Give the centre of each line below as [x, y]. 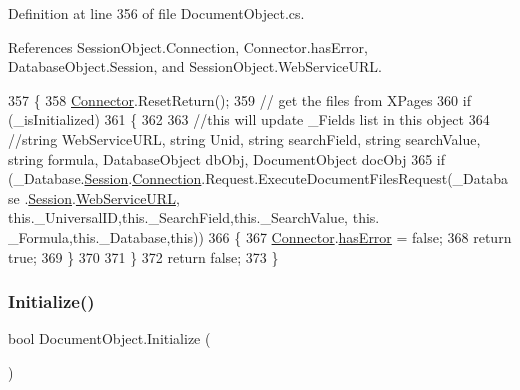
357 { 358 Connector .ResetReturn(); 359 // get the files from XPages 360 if [239, 99]
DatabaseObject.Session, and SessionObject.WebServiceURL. [195, 66]
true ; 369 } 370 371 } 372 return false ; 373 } [143, 256]
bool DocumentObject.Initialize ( [109, 338]
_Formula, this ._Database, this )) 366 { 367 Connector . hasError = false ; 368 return [260, 236]
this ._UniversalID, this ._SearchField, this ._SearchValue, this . [194, 217]
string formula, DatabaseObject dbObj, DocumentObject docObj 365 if [227, 158]
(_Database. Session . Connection [105, 178]
